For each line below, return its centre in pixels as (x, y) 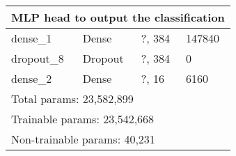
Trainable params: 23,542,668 (83, 119)
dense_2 (32, 78)
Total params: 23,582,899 (72, 99)
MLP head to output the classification (118, 17)
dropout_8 (38, 58)
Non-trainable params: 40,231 (83, 139)
